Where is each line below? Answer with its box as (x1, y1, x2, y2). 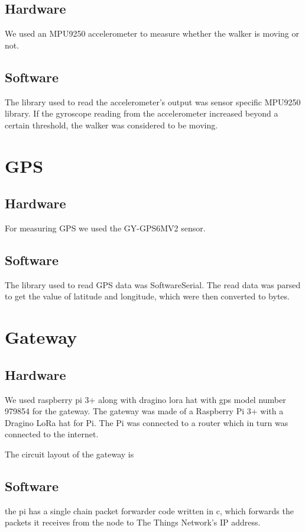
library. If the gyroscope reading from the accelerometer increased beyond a (5, 107, 278, 120)
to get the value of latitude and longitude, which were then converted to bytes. (5, 290, 290, 302)
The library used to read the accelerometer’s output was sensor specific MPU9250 (5, 95, 301, 108)
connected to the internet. (5, 428, 99, 440)
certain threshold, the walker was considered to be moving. (5, 118, 218, 131)
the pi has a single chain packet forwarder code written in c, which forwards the (5, 504, 294, 517)
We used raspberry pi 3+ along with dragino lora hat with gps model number (5, 393, 286, 405)
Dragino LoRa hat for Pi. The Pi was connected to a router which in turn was (5, 416, 288, 428)
